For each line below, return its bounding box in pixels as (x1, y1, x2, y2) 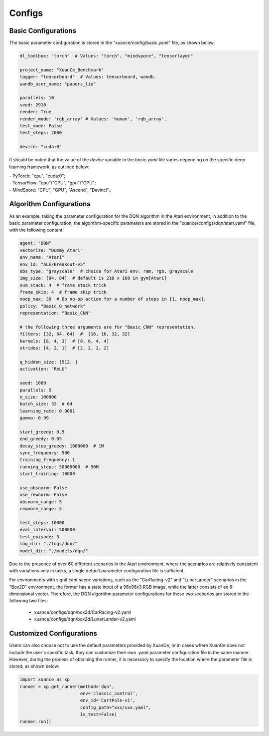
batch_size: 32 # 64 (19, 401, 73, 407)
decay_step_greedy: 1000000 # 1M (19, 443, 104, 449)
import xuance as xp (19, 677, 70, 683)
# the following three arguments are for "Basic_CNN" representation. (19, 325, 196, 330)
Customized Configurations (9, 629, 97, 638)
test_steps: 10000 (19, 520, 65, 525)
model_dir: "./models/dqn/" (19, 548, 88, 554)
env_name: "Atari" (19, 255, 65, 260)
